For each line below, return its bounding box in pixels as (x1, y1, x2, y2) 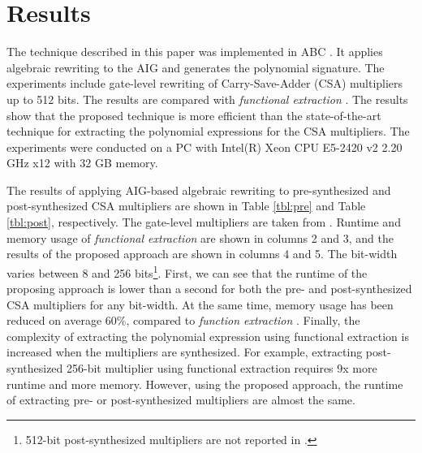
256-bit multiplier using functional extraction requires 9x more (67, 360, 377, 377)
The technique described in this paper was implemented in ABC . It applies (6, 43, 383, 60)
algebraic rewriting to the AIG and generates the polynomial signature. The (6, 58, 385, 75)
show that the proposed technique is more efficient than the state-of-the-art (6, 106, 381, 123)
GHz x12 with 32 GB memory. (6, 154, 158, 171)
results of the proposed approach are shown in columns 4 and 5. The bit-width (6, 245, 398, 262)
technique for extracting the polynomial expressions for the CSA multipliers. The (6, 123, 410, 140)
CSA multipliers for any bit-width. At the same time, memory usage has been (6, 296, 394, 313)
